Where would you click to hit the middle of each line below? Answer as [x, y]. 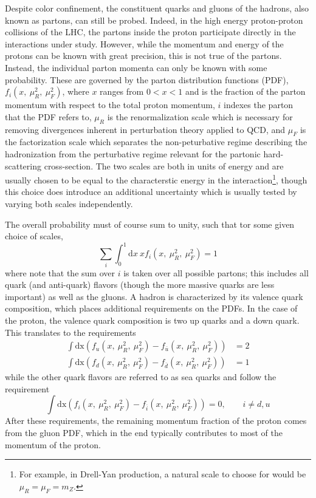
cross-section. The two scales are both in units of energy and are [164, 165]
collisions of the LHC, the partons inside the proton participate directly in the [150, 32]
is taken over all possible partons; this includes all [216, 272]
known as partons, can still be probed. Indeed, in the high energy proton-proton [154, 20]
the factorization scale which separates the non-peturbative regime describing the [156, 142]
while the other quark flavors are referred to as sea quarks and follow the [141, 377]
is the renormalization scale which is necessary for [200, 116]
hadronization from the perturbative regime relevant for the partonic [133, 153]
